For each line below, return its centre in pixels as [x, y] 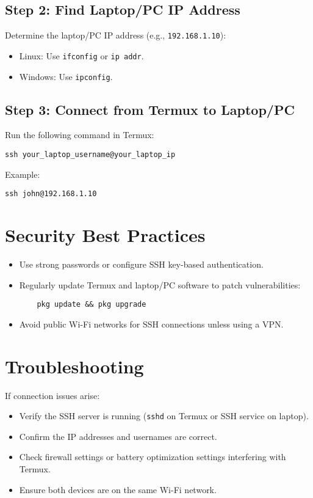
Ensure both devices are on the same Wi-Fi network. [118, 489]
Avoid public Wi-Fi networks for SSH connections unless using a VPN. [151, 324]
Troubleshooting [74, 366]
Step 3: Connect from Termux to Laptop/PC [150, 109]
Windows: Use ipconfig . [66, 76]
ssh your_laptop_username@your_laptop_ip [90, 154]
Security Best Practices [105, 235]
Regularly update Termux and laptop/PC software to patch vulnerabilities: [160, 284]
